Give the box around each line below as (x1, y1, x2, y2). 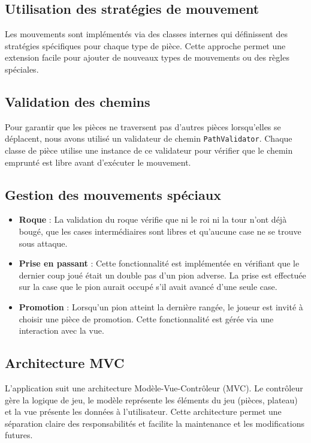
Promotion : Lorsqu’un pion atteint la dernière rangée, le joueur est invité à (19, 300, 303, 313)
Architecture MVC (5, 354, 125, 372)
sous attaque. (19, 237, 68, 249)
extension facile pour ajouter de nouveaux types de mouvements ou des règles (5, 51, 289, 64)
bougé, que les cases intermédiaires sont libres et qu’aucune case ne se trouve (19, 225, 301, 238)
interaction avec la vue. (19, 324, 104, 337)
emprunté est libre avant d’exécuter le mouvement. (5, 155, 191, 168)
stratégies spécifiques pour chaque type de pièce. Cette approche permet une (5, 39, 286, 52)
